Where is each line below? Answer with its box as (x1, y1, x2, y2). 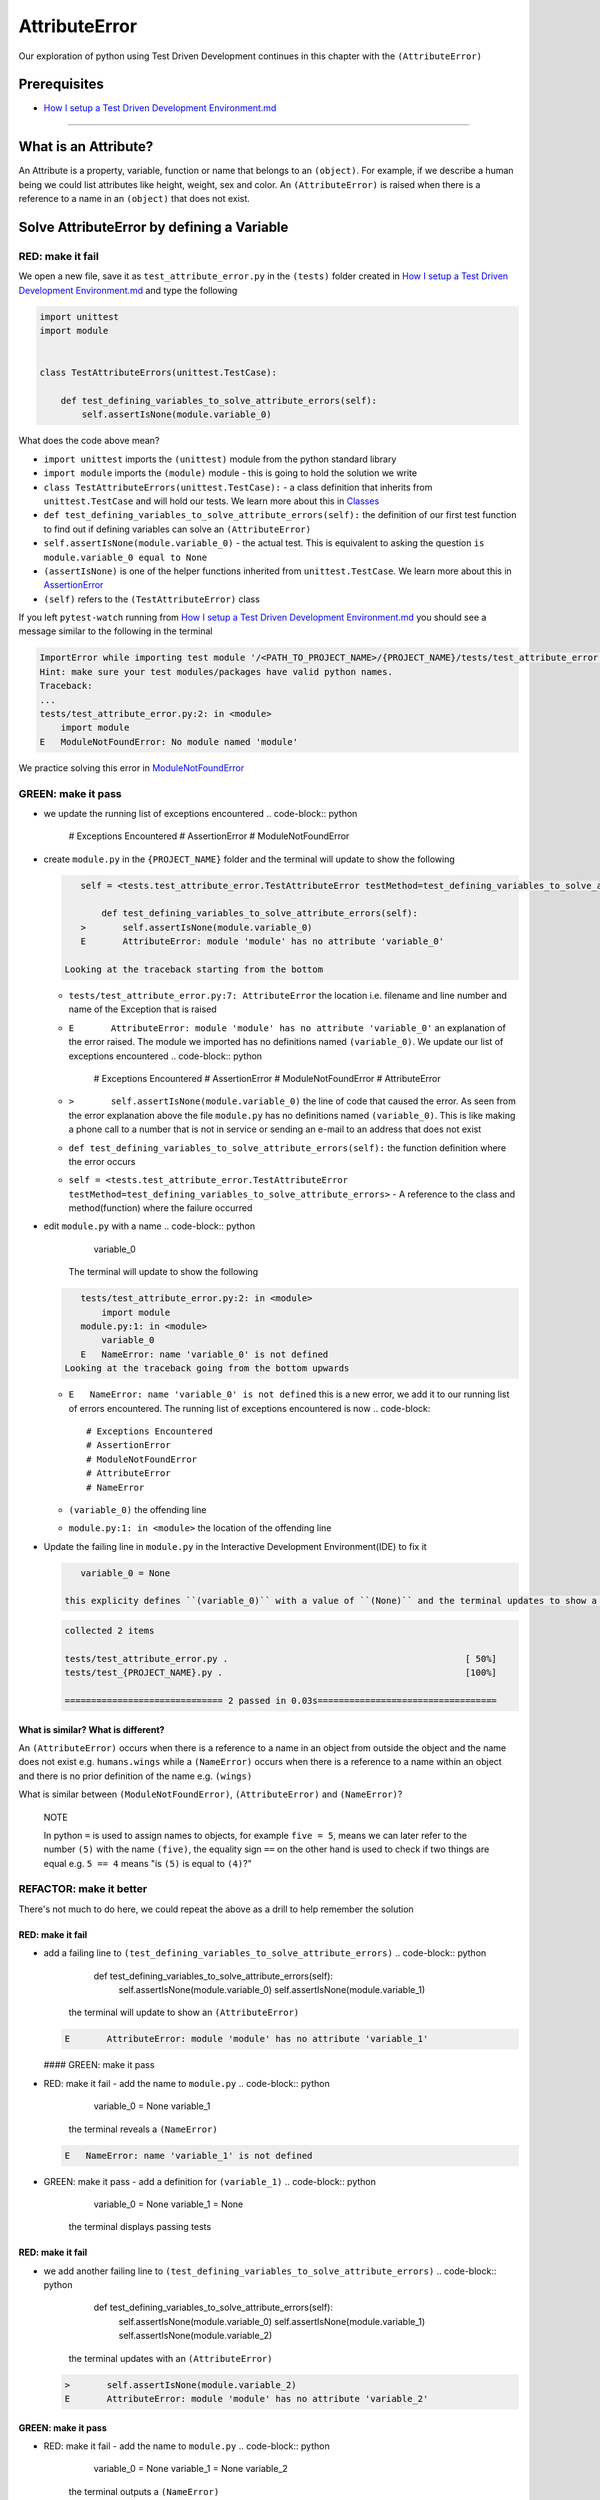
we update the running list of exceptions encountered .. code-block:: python (43, 807, 358, 819)
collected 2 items (64, 1625, 155, 1637)
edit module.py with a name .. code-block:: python (43, 1220, 255, 1232)
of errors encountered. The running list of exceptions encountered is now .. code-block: (68, 1402, 431, 1414)
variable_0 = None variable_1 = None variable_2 (93, 2463, 289, 2475)
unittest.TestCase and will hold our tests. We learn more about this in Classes (43, 495, 380, 507)
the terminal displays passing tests (68, 2221, 212, 2233)
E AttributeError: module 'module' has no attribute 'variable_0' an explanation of (68, 1021, 507, 1034)
